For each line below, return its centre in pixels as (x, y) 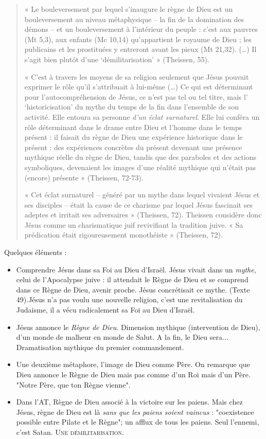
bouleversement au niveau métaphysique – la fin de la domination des (134, 19)
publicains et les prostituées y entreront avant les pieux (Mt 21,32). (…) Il (140, 49)
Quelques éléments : (36, 252)
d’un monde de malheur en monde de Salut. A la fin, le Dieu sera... (122, 337)
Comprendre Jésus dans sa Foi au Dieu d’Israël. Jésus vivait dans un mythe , (136, 269)
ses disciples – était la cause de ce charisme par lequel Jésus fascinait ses (138, 204)
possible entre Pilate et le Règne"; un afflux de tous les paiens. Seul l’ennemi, (138, 422)
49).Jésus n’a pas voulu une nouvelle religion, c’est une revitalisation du (129, 299)
